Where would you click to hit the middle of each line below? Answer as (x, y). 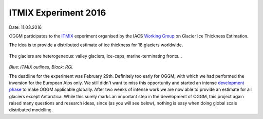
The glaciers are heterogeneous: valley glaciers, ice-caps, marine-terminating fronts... (95, 56)
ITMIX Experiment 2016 (57, 13)
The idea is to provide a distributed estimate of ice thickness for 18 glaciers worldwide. (96, 45)
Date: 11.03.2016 (25, 27)
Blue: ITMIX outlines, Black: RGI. (41, 67)
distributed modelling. (31, 110)
